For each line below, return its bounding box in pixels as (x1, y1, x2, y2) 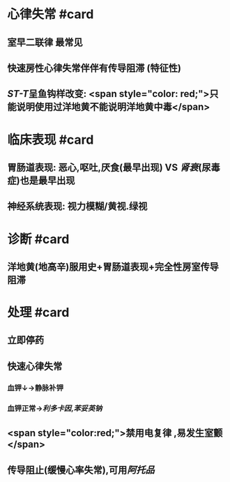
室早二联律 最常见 (7, 36, 83, 48)
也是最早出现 (20, 174, 75, 186)
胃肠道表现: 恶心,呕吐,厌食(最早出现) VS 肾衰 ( (7, 161, 202, 173)
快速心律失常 (7, 360, 63, 372)
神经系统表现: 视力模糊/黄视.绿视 (7, 200, 148, 213)
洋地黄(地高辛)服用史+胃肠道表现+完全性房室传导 (7, 261, 220, 273)
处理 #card (7, 305, 70, 321)
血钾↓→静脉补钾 (7, 383, 64, 393)
